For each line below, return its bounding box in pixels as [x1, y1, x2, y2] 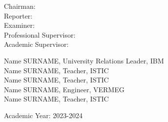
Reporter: [4, 10, 33, 20]
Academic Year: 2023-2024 [4, 110, 83, 120]
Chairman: [4, 1, 36, 11]
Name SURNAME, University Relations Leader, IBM [4, 55, 164, 65]
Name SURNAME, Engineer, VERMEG [4, 84, 125, 94]
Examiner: [4, 20, 35, 30]
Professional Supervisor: [4, 29, 76, 40]
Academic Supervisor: [4, 39, 69, 49]
